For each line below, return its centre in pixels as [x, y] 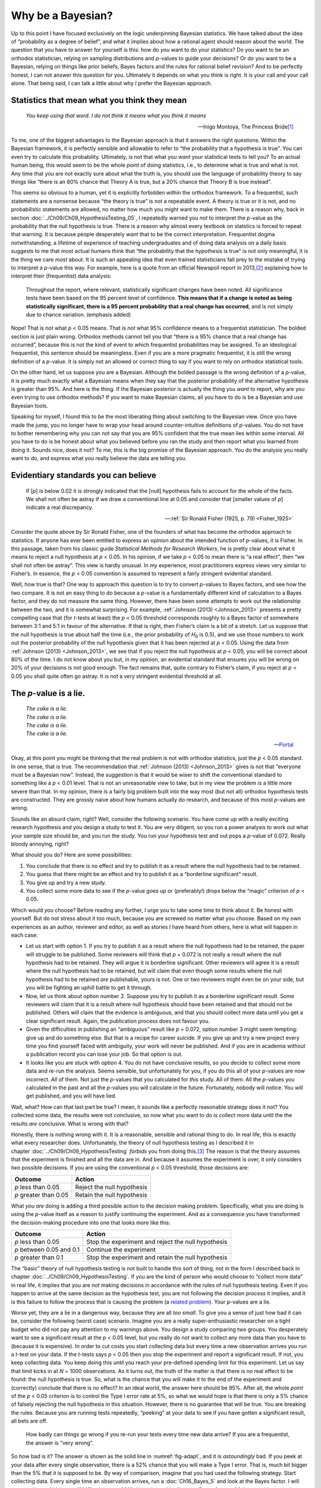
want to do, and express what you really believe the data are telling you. [99, 458]
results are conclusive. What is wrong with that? [70, 1123]
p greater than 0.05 [42, 1195]
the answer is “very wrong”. [60, 1443]
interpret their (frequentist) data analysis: [61, 276]
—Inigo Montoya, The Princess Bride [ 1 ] [246, 126]
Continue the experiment [121, 1250]
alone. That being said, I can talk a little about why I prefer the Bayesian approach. [111, 83]
